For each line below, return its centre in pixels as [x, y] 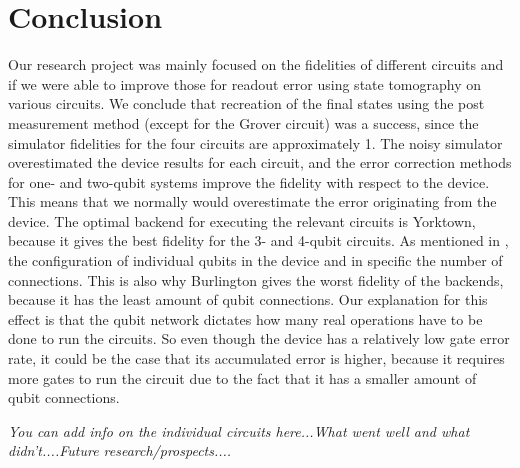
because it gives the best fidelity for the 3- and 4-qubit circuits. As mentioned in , [258, 240]
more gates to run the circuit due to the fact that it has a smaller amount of [242, 377]
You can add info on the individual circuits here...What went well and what [239, 430]
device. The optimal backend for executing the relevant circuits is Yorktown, [242, 220]
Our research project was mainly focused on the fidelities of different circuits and [256, 64]
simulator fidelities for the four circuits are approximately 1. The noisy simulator [255, 142]
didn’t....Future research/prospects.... [120, 450]
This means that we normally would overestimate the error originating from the [252, 201]
